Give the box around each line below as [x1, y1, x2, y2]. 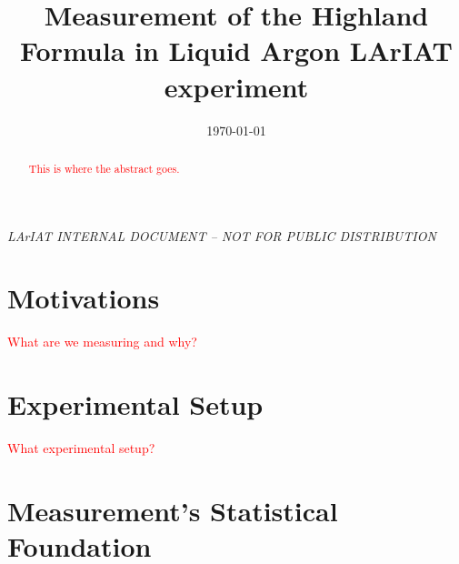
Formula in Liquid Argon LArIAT [19, 32, 454, 69]
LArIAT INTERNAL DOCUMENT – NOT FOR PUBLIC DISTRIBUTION [7, 226, 436, 245]
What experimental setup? [7, 438, 155, 457]
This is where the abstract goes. [28, 160, 180, 176]
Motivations [7, 279, 160, 317]
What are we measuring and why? [7, 332, 197, 351]
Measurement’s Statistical [7, 491, 338, 529]
